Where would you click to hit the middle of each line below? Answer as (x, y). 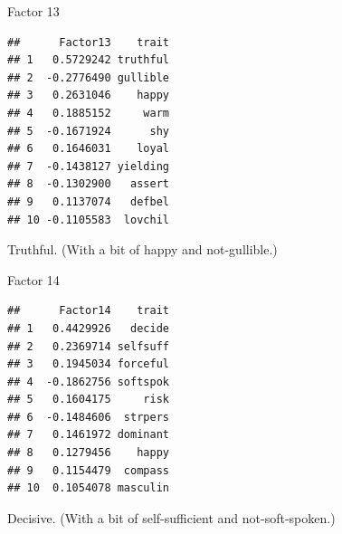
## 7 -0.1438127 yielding (88, 166)
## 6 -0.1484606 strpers (88, 417)
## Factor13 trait (88, 42)
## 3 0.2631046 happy (88, 95)
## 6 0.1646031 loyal (88, 149)
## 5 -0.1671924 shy (88, 131)
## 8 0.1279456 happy (88, 453)
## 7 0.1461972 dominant (88, 435)
